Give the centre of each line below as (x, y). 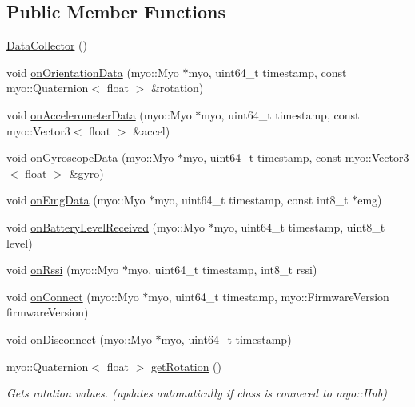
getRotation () (186, 366)
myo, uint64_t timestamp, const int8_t (251, 200)
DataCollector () (47, 45)
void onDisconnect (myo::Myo (79, 338)
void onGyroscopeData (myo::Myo (90, 157)
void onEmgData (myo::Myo (76, 200)
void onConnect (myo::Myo (73, 296)
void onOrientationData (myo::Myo (93, 72)
